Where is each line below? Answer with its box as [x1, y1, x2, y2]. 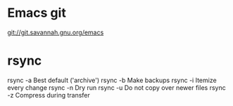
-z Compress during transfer [7, 91, 90, 99]
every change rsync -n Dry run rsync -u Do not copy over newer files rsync [7, 83, 227, 92]
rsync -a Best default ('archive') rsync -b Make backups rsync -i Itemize [7, 76, 217, 84]
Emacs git [7, 5, 67, 21]
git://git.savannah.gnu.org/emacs [7, 28, 104, 37]
